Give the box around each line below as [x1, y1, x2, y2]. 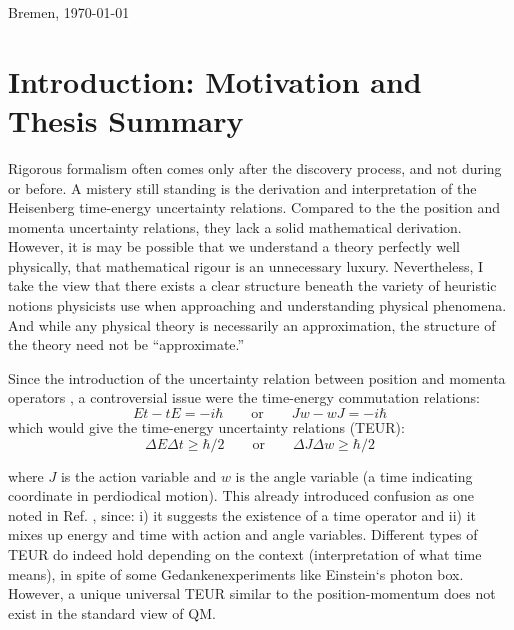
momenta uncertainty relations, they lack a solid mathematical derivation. [8, 216, 462, 237]
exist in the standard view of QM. [8, 602, 216, 623]
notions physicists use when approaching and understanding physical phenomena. [8, 295, 507, 316]
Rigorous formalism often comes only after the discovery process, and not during [8, 157, 502, 178]
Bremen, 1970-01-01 [8, 2, 130, 22]
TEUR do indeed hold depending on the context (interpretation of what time [8, 544, 482, 564]
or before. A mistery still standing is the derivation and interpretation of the [8, 177, 477, 198]
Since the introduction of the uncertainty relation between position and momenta [8, 367, 506, 388]
